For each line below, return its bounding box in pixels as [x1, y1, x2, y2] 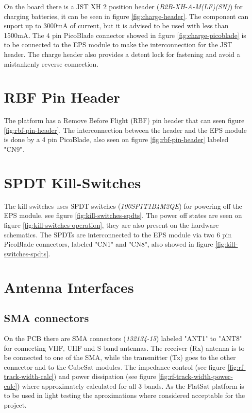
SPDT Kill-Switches [4, 172, 141, 192]
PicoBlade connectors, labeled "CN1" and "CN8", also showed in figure [4, 239, 213, 249]
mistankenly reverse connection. [4, 58, 99, 69]
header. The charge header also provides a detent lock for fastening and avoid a [4, 49, 240, 59]
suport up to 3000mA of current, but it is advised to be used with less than [4, 20, 229, 31]
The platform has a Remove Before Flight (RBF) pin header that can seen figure [4, 115, 245, 126]
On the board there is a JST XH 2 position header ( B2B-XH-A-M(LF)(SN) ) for [4, 1, 243, 11]
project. [4, 400, 27, 410]
